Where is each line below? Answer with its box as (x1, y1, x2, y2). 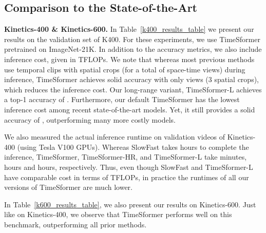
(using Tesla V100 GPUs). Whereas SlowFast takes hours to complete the (17, 141, 249, 152)
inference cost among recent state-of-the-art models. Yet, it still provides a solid (4, 104, 255, 114)
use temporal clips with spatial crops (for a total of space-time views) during (4, 64, 245, 74)
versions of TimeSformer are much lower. (4, 182, 132, 192)
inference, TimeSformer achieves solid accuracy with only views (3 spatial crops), (4, 74, 259, 85)
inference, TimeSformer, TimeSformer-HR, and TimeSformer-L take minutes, (4, 151, 247, 162)
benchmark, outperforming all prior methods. (4, 219, 147, 229)
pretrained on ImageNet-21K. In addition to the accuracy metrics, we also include (4, 44, 262, 54)
